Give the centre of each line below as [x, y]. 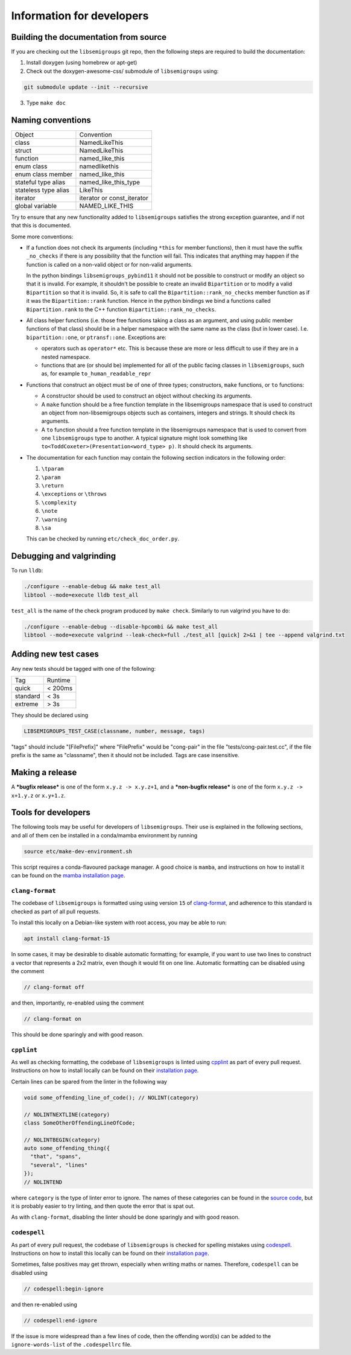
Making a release [44, 773]
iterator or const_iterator [114, 198]
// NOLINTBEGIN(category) [62, 1140]
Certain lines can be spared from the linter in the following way [89, 1081]
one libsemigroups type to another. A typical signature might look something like [144, 438]
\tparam [53, 469]
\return [53, 486]
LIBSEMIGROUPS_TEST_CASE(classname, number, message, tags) [115, 731]
